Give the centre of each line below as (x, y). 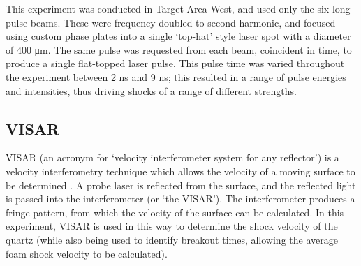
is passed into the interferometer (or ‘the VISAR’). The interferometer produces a (180, 199)
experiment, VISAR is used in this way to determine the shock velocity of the (172, 226)
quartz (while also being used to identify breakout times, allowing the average (172, 239)
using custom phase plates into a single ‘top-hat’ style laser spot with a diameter (178, 36)
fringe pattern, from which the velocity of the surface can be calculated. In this (175, 212)
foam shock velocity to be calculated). (87, 253)
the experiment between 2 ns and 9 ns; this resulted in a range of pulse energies (176, 76)
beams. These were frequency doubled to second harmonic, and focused (183, 22)
